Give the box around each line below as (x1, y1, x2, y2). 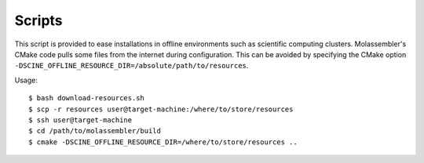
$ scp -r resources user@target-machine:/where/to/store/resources (28, 104, 294, 114)
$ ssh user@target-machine (28, 115, 133, 125)
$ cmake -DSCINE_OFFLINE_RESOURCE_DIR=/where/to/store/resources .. (28, 137, 298, 147)
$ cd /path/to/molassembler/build (28, 126, 161, 136)
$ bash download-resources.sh (28, 94, 145, 103)
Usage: (14, 75, 38, 85)
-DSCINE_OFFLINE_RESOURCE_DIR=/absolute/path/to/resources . (14, 61, 249, 71)
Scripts (14, 12, 63, 29)
